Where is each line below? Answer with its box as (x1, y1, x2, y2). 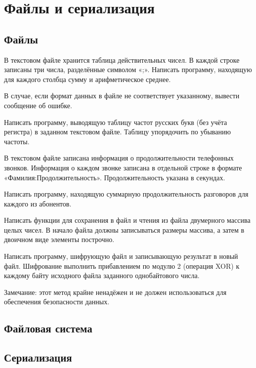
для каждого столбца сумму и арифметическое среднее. (4, 74, 171, 84)
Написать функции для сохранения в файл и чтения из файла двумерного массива (4, 215, 251, 225)
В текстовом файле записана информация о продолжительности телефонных (4, 153, 234, 163)
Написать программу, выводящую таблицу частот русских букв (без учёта (4, 117, 227, 127)
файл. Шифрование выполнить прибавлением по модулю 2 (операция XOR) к (4, 260, 240, 271)
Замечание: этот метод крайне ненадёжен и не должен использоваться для (4, 286, 227, 297)
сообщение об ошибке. (4, 100, 72, 110)
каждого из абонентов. (4, 198, 72, 208)
